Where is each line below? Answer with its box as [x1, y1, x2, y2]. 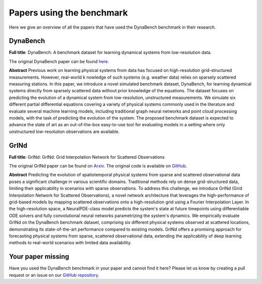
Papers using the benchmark [9, 7, 128, 18]
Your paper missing [9, 252, 69, 261]
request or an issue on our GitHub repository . [9, 272, 99, 278]
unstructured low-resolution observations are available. [9, 129, 120, 134]
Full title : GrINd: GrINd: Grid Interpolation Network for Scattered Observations [9, 154, 165, 160]
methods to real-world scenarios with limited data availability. [9, 240, 132, 246]
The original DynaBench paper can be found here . [9, 58, 109, 64]
